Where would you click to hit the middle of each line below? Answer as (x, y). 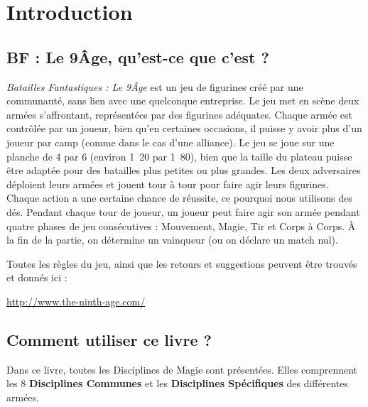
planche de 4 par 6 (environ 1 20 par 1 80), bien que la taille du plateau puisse (179, 156)
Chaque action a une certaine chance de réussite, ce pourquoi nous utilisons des (179, 198)
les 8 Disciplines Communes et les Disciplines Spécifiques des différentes (177, 383)
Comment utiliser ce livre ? (109, 339)
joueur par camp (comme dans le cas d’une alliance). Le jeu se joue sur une (171, 142)
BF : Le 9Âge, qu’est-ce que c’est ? (138, 56)
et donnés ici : (37, 277)
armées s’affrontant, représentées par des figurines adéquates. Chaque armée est (179, 114)
